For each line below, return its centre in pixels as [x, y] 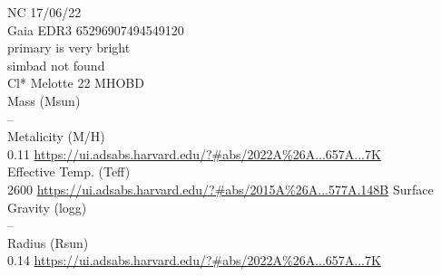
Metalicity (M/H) [56, 136]
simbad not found [56, 65]
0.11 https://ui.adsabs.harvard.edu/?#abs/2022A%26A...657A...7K [194, 153]
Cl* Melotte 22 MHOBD [76, 83]
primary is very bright [69, 48]
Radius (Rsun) [48, 242]
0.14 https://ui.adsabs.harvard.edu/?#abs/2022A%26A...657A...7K [194, 260]
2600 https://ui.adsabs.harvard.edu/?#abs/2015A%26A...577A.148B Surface [220, 189]
